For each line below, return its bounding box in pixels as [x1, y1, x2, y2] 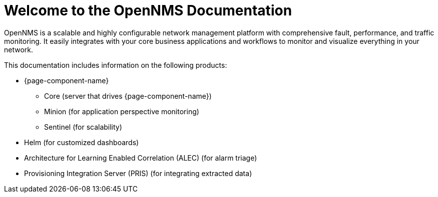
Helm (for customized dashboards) [24, 138, 139, 147]
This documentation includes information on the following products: [4, 60, 227, 69]
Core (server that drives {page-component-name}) [44, 91, 212, 100]
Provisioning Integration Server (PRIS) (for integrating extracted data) [24, 169, 252, 178]
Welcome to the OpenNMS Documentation [4, 2, 292, 19]
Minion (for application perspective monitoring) [44, 107, 199, 116]
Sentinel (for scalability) [44, 122, 122, 131]
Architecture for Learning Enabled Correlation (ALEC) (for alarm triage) [24, 153, 257, 162]
